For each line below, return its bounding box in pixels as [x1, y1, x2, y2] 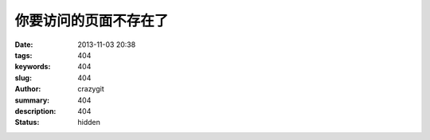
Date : [14, 40, 33, 49]
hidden [77, 118, 101, 127]
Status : [14, 118, 40, 127]
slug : [14, 72, 32, 83]
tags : [14, 50, 33, 60]
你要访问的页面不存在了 [14, 12, 169, 29]
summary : [14, 95, 50, 105]
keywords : [14, 62, 51, 72]
